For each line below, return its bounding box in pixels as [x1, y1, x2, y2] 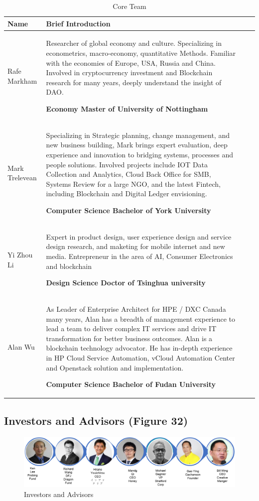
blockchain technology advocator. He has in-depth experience [46, 343, 233, 353]
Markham [7, 76, 37, 86]
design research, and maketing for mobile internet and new [46, 241, 225, 251]
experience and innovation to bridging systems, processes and [46, 149, 234, 160]
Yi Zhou [7, 250, 33, 260]
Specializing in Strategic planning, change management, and [46, 129, 230, 140]
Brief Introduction [46, 18, 111, 28]
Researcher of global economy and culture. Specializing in [46, 38, 222, 48]
